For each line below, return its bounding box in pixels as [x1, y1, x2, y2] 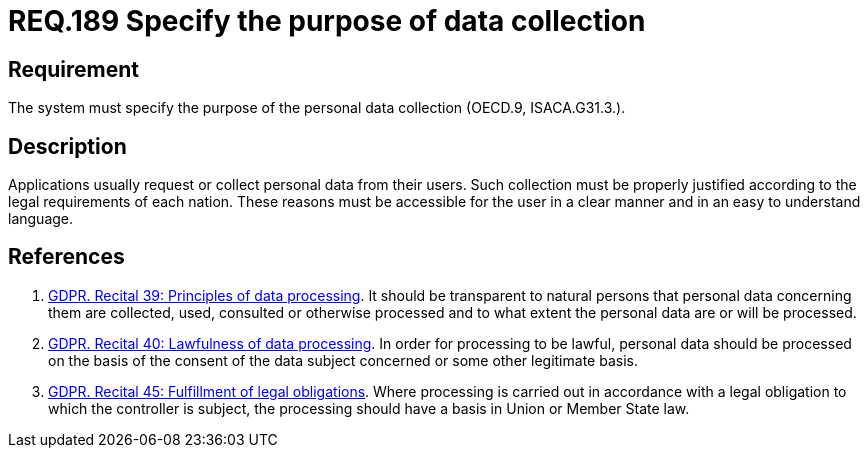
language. [8, 210, 74, 228]
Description [8, 133, 127, 159]
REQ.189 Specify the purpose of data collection [8, 4, 646, 38]
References [8, 244, 125, 270]
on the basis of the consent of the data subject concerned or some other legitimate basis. [48, 351, 638, 369]
